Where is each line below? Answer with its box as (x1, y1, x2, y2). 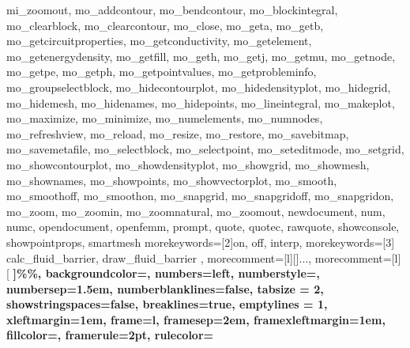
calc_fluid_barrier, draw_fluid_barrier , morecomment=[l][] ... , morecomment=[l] (6, 249, 401, 266)
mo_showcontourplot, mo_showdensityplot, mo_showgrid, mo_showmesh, (6, 156, 370, 172)
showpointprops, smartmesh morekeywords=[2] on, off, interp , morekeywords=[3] (6, 233, 395, 250)
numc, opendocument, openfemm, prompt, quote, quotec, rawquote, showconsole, (6, 218, 400, 235)
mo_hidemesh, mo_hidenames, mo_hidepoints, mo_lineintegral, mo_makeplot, (6, 94, 395, 111)
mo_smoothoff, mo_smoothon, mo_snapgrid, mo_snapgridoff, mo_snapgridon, (6, 187, 394, 204)
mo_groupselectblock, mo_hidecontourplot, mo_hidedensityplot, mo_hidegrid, (6, 78, 391, 95)
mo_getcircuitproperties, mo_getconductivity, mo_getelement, (6, 32, 312, 49)
